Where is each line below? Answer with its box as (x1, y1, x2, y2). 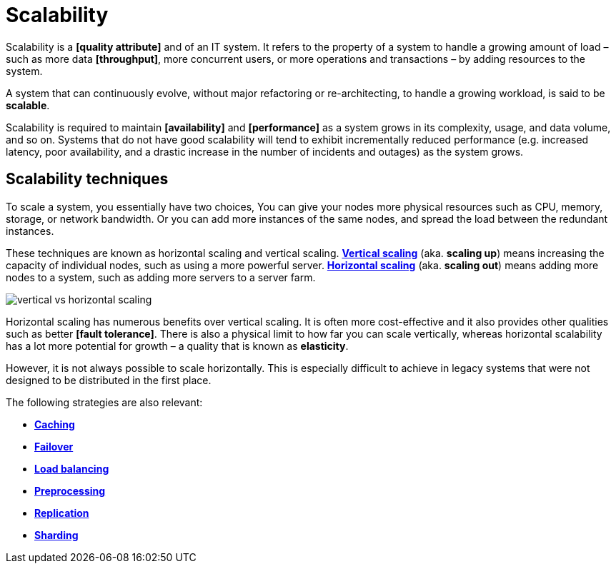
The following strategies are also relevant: (6, 396, 203, 408)
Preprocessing (34, 484, 106, 497)
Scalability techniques (6, 170, 169, 188)
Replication (34, 506, 89, 519)
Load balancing (34, 462, 109, 475)
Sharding (34, 528, 79, 541)
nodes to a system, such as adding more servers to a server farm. (6, 271, 316, 283)
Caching (34, 418, 75, 430)
